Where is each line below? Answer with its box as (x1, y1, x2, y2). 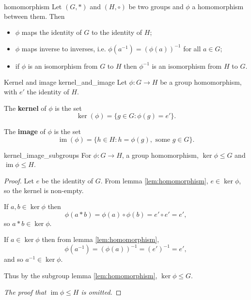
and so (4, 254, 23, 264)
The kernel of (4, 103, 47, 113)
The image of (4, 126, 46, 136)
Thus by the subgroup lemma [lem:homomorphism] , (4, 270, 157, 280)
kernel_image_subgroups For (4, 150, 92, 160)
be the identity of (41, 175, 94, 185)
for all (183, 43, 201, 53)
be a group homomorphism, (160, 77, 242, 87)
